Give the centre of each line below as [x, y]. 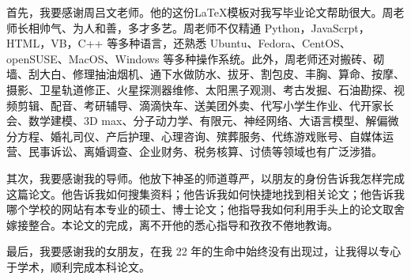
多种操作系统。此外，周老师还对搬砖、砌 [279, 58]
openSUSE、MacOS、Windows [83, 58]
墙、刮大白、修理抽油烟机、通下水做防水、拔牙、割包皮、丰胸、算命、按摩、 [205, 74]
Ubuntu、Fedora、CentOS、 [280, 43]
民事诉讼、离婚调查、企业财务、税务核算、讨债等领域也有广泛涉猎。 [205, 151]
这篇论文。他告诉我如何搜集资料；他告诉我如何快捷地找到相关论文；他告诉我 [205, 193]
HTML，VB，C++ [55, 43]
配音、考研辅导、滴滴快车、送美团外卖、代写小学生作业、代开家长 [222, 105]
